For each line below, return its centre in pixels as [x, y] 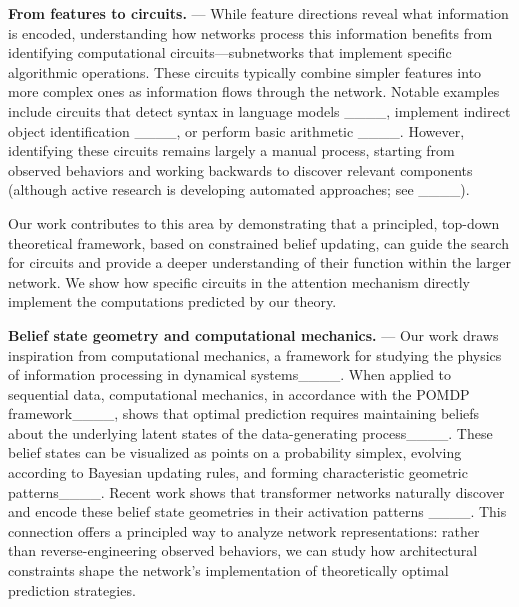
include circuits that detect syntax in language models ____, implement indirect [259, 110]
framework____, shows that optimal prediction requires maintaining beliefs [244, 413]
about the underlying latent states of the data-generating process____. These [250, 432]
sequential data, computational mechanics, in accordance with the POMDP [239, 393]
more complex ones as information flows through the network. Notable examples [254, 91]
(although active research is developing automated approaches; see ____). [239, 189]
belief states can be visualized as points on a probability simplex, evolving [235, 452]
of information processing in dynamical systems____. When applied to [230, 374]
